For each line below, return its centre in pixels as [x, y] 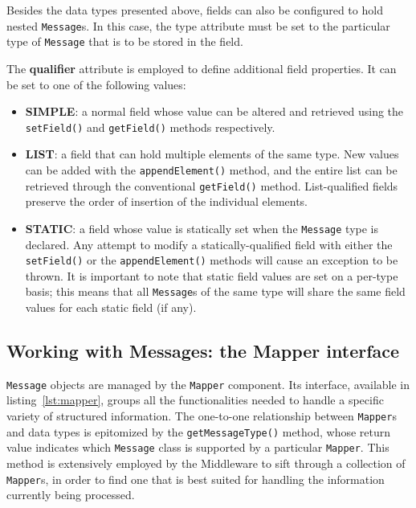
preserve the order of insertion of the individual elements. [167, 201]
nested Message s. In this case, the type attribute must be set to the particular [198, 25]
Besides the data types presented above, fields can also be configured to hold [195, 10]
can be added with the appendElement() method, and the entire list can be [211, 169]
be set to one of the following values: [96, 84]
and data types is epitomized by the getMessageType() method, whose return [199, 431]
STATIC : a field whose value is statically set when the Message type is [202, 228]
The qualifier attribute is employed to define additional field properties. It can [202, 68]
